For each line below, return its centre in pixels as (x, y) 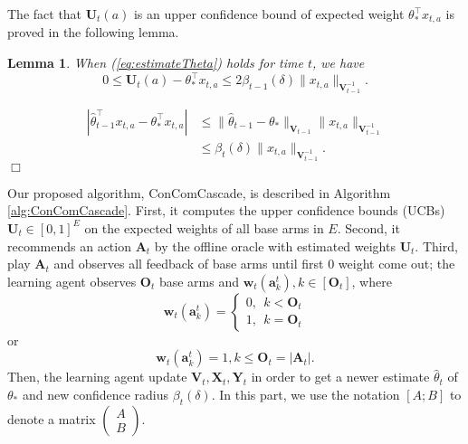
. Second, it (368, 227)
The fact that (45, 14)
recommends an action (69, 246)
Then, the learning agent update (97, 377)
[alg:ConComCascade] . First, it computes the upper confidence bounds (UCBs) (226, 210)
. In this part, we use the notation (306, 394)
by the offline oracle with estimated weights (275, 246)
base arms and (199, 281)
